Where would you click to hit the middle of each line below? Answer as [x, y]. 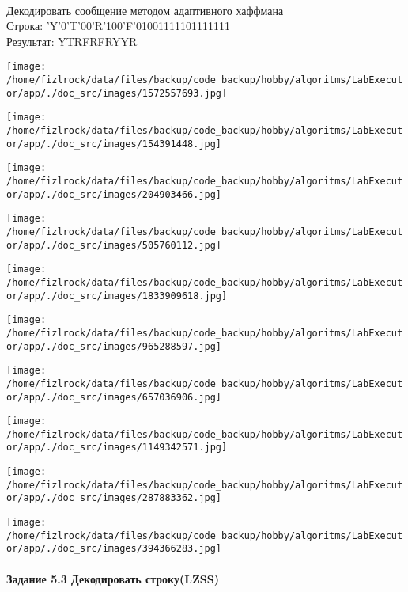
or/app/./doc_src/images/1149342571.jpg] [117, 448]
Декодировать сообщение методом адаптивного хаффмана [145, 10]
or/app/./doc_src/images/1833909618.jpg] [117, 296]
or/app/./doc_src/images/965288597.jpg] [114, 346]
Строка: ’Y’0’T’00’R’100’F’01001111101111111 [118, 26]
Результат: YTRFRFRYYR [72, 41]
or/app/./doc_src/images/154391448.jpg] [114, 144]
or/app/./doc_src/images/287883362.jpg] [114, 498]
